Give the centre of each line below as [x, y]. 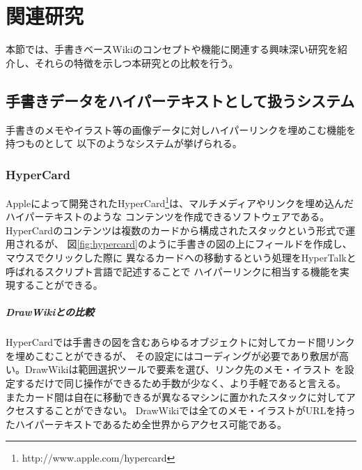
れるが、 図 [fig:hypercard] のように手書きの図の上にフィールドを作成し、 [188, 244]
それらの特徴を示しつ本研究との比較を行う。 [136, 62]
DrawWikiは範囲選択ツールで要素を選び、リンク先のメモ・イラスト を [184, 369]
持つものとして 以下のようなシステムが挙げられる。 [124, 143]
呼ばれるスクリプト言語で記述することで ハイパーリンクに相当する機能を [173, 271]
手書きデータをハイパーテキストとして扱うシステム [180, 100]
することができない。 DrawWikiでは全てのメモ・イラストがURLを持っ [195, 410]
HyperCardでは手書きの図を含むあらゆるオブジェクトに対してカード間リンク [180, 342]
